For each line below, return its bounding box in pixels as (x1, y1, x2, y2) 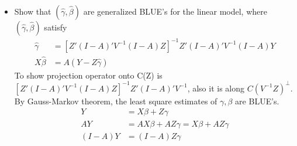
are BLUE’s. (235, 94, 279, 107)
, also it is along (187, 82, 245, 94)
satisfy (44, 21, 67, 33)
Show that (14, 5, 51, 17)
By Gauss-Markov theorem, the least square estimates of (14, 94, 217, 107)
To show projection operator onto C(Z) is (14, 69, 163, 81)
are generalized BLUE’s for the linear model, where (83, 5, 267, 17)
